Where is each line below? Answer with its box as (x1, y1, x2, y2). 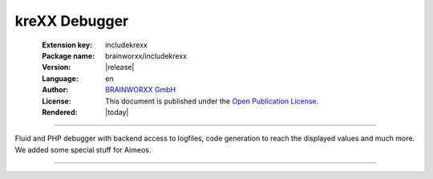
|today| (105, 107, 129, 116)
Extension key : (42, 40, 93, 50)
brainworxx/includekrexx (105, 51, 188, 60)
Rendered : (42, 107, 78, 116)
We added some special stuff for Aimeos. (14, 144, 152, 154)
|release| (105, 63, 135, 72)
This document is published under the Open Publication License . (105, 96, 319, 106)
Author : (42, 85, 69, 95)
